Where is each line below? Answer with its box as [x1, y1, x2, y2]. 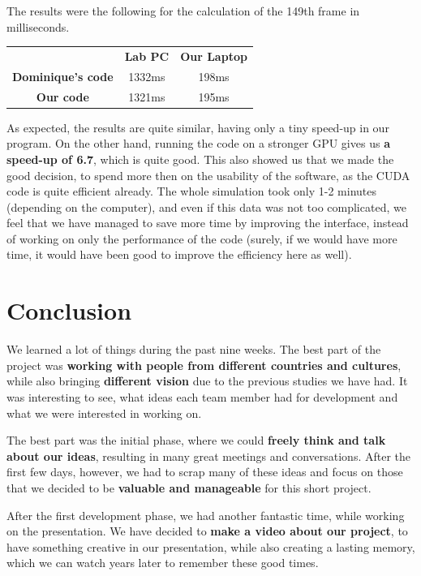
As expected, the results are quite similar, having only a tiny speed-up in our [6, 118, 389, 135]
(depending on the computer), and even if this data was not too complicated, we [6, 198, 406, 215]
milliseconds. [6, 18, 70, 35]
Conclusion [6, 294, 132, 327]
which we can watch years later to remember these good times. [6, 554, 319, 571]
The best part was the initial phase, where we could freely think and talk [6, 432, 386, 449]
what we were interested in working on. [6, 404, 202, 421]
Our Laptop [180, 47, 247, 64]
